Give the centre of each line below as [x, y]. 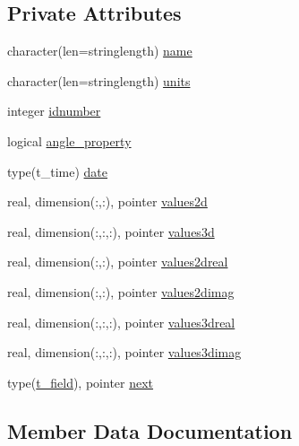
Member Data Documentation [150, 430]
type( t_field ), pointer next [81, 382]
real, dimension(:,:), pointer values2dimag [121, 291]
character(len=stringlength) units [99, 80]
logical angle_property [69, 140]
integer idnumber [54, 111]
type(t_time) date [58, 171]
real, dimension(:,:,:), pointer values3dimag [124, 352]
